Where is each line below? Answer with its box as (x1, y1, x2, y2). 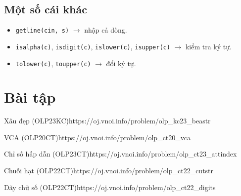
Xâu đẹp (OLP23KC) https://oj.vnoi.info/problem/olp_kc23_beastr (4, 116, 211, 126)
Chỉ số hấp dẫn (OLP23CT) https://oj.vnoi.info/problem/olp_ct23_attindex (4, 149, 237, 159)
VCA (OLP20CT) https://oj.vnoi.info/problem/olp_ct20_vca (4, 132, 191, 142)
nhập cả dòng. (84, 25, 127, 35)
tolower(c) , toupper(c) (15, 58, 91, 68)
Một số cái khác (4, 1, 87, 17)
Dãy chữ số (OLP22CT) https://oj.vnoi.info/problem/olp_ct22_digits (4, 182, 216, 192)
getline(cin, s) (15, 27, 69, 35)
